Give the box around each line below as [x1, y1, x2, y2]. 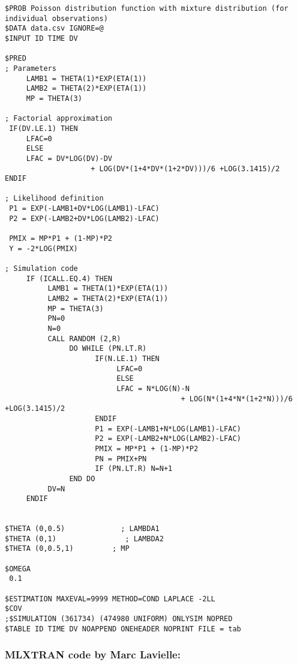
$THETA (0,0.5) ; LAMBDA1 [5, 524, 160, 533]
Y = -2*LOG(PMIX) [9, 244, 78, 253]
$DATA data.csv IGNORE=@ [5, 24, 104, 33]
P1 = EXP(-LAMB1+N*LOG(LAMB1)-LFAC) [95, 424, 241, 433]
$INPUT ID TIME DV [5, 34, 78, 43]
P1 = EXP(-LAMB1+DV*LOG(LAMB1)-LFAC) [9, 204, 160, 213]
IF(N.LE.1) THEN [95, 354, 160, 363]
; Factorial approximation [5, 114, 112, 123]
